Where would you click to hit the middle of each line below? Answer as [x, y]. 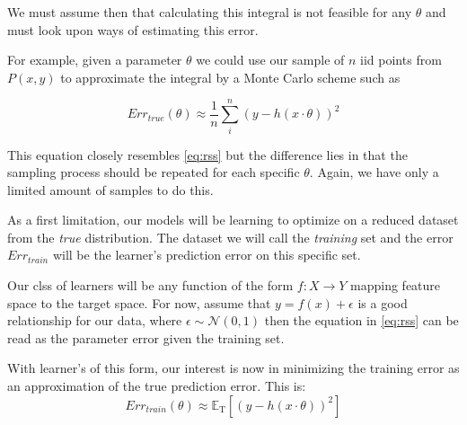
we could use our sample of [270, 60]
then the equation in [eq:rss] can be [361, 320]
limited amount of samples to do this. [110, 189]
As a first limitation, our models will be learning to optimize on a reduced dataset [233, 220]
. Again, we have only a [374, 172]
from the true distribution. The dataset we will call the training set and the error [230, 237]
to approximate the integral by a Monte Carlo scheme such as [230, 77]
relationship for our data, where [95, 320]
